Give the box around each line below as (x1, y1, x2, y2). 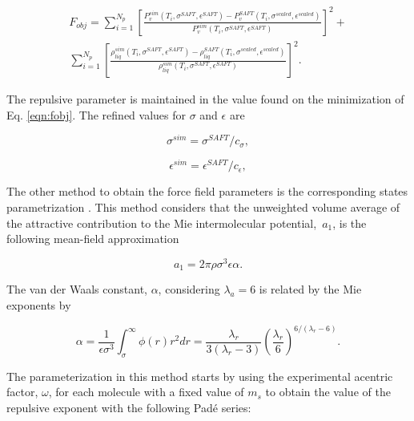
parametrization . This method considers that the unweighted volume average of (6, 199, 400, 215)
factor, (6, 383, 38, 400)
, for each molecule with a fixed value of (48, 383, 244, 400)
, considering (158, 281, 220, 298)
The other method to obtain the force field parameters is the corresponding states (6, 183, 408, 200)
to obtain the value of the (265, 383, 391, 400)
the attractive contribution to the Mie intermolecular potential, (6, 214, 317, 231)
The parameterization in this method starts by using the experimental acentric (6, 367, 393, 384)
